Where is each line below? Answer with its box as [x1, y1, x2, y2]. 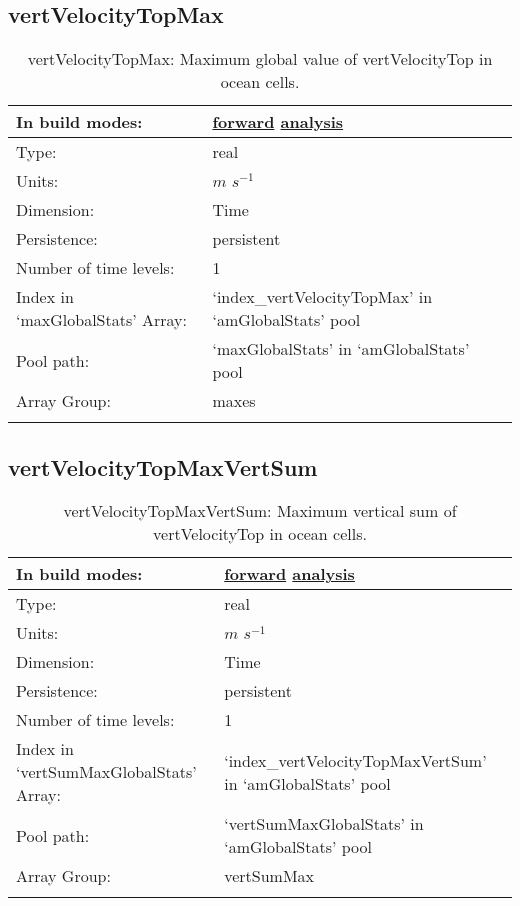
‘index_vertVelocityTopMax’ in [212, 285, 433, 309]
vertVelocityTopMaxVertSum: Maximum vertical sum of [63, 499, 457, 523]
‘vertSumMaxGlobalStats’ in [224, 812, 424, 836]
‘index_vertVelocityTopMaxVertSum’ [224, 748, 487, 772]
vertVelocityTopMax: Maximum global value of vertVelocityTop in [27, 47, 493, 71]
